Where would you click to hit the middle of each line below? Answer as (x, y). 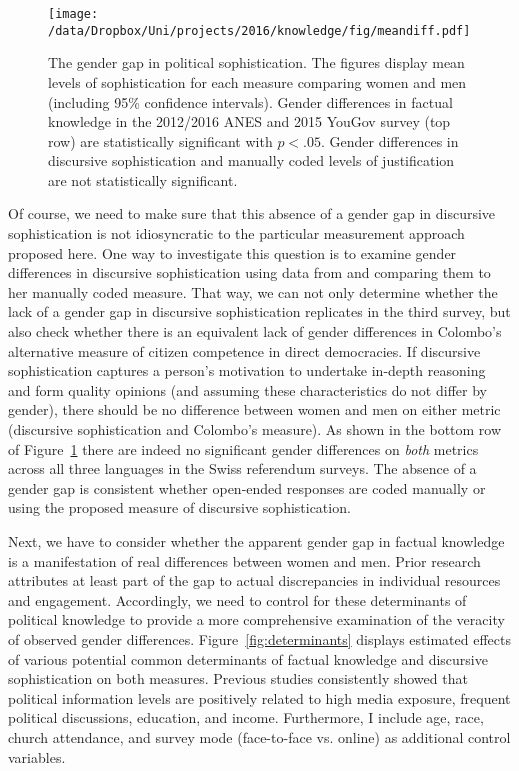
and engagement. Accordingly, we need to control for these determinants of (237, 599)
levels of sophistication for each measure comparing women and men (257, 81)
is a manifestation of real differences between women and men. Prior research (244, 560)
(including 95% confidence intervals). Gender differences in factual (250, 101)
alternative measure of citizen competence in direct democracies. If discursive (244, 350)
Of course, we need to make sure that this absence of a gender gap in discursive (252, 213)
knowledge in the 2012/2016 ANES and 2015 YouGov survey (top (249, 121)
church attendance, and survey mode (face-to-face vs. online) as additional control (259, 736)
